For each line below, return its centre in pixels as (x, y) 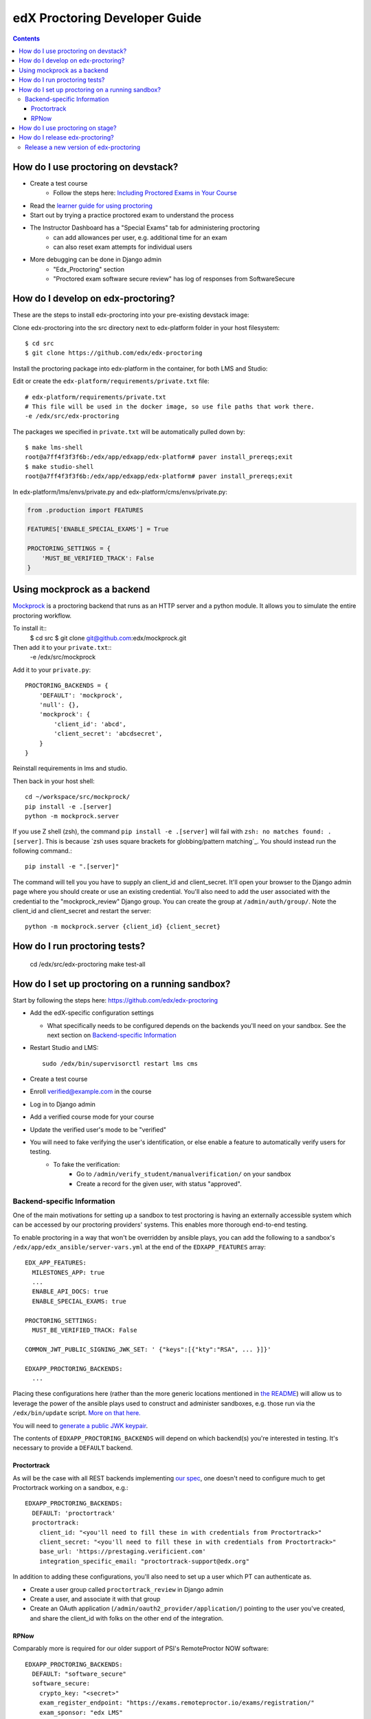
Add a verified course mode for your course (92, 1117)
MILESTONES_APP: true (68, 1272)
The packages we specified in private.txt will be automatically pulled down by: (129, 431)
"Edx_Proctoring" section (89, 269)
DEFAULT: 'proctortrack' (74, 1513)
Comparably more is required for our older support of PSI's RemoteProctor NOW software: (141, 1649)
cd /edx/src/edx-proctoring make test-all (88, 964)
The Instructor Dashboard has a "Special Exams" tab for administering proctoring (145, 228)
